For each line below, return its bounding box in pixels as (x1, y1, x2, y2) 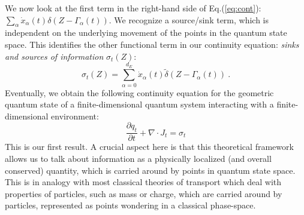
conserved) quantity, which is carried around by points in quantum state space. (5, 164, 296, 176)
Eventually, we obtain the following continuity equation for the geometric (5, 86, 274, 99)
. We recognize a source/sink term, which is (109, 13, 269, 26)
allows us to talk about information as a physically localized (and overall (5, 152, 272, 164)
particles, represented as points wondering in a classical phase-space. (5, 199, 256, 211)
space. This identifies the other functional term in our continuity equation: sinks (5, 38, 299, 50)
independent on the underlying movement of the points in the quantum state (5, 26, 287, 39)
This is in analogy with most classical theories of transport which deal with (5, 176, 282, 188)
